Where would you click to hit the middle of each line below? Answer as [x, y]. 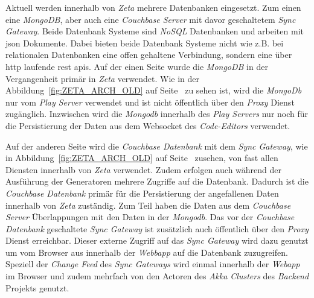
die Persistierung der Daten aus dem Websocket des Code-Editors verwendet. [148, 125]
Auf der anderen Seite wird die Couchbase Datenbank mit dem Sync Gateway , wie [157, 146]
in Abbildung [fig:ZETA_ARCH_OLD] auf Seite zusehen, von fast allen [142, 158]
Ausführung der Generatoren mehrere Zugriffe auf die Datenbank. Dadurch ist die [157, 181]
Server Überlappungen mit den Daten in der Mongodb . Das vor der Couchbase [150, 217]
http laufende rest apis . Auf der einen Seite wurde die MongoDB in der [137, 66]
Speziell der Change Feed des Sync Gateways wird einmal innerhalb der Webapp [153, 264]
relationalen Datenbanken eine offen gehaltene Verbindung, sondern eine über [149, 55]
